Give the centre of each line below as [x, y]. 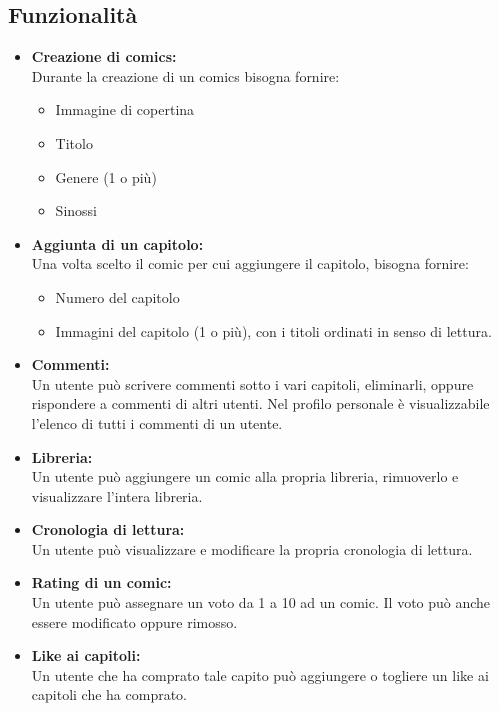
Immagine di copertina [125, 109]
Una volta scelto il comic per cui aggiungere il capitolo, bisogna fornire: [250, 263]
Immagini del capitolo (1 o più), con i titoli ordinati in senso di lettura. [273, 330]
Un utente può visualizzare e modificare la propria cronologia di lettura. [252, 548]
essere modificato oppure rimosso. [134, 621]
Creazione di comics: [104, 56]
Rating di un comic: [101, 582]
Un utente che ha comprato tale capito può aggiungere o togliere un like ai [260, 674]
